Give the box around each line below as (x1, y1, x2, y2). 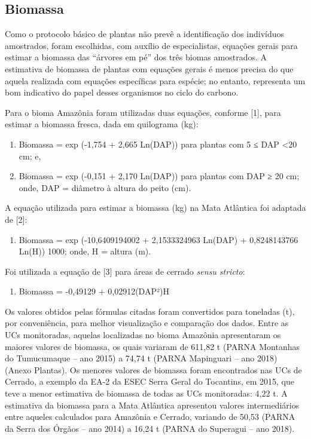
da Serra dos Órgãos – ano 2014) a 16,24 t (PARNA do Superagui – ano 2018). (5, 422, 295, 434)
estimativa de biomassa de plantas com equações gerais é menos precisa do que (5, 62, 294, 75)
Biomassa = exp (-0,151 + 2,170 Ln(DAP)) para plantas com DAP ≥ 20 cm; (19, 170, 300, 182)
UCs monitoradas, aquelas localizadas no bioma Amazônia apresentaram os (5, 329, 281, 341)
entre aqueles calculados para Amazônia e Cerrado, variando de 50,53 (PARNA (5, 410, 295, 423)
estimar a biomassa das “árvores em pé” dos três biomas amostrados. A (5, 51, 267, 63)
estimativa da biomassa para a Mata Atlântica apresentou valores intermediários (5, 398, 300, 411)
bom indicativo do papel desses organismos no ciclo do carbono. (5, 86, 239, 99)
